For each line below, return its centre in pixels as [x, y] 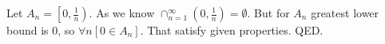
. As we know [122, 13]
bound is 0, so [41, 30]
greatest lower [345, 13]
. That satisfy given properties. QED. [232, 30]
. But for [268, 13]
